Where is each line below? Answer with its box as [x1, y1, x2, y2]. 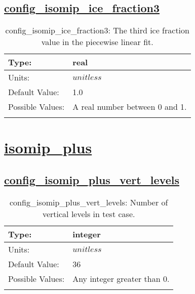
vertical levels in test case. [42, 207, 135, 220]
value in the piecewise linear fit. [41, 36, 153, 48]
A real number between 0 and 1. [72, 101, 187, 113]
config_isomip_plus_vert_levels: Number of [10, 196, 168, 208]
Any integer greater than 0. [72, 272, 170, 284]
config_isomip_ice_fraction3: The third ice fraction [5, 24, 189, 36]
